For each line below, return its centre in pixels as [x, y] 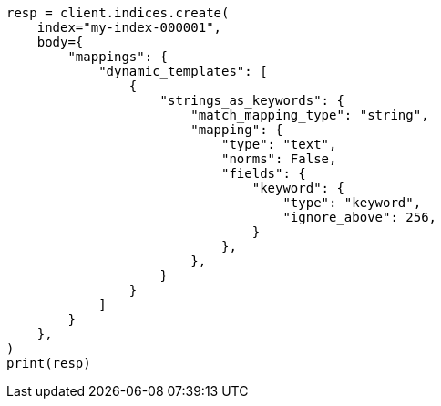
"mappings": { [118, 57]
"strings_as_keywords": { [252, 100]
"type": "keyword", [352, 203]
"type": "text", [279, 144]
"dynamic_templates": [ [183, 71]
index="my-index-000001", [129, 27]
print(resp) [49, 363]
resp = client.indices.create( [118, 13]
